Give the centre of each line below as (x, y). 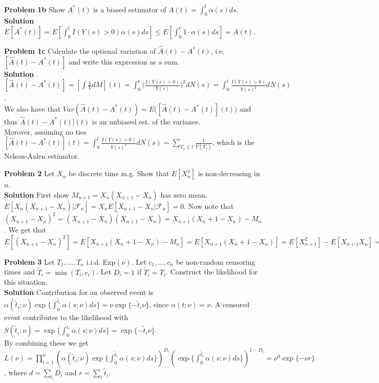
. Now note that (209, 206)
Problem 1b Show (35, 9)
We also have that (33, 108)
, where (16, 373)
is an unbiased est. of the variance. (146, 121)
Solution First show (37, 194)
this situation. (26, 282)
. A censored (230, 304)
